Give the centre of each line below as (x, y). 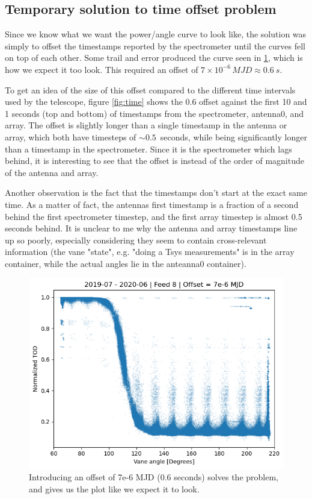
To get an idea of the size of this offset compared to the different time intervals (150, 89)
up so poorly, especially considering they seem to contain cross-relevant (136, 240)
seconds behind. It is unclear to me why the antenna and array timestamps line (151, 228)
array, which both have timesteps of (71, 137)
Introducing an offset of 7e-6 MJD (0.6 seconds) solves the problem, (154, 477)
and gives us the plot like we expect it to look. (114, 488)
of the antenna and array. (52, 172)
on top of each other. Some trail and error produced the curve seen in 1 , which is (154, 58)
